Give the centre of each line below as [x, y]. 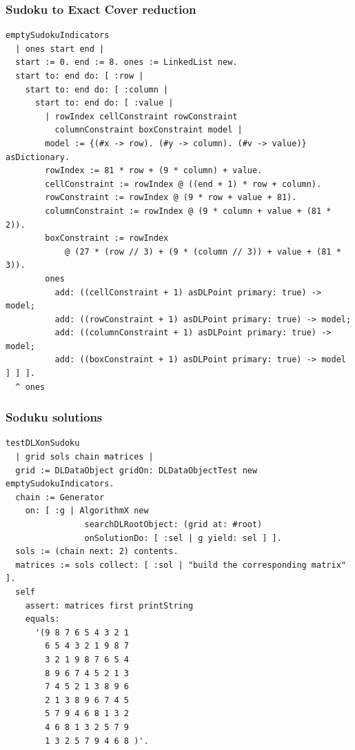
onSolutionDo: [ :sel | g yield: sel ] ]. [183, 538]
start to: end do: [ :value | [104, 103]
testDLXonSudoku [43, 443]
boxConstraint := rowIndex [107, 238]
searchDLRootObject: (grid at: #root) [173, 525]
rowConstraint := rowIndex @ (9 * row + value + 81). [171, 198]
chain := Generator [60, 497]
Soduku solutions [54, 417]
